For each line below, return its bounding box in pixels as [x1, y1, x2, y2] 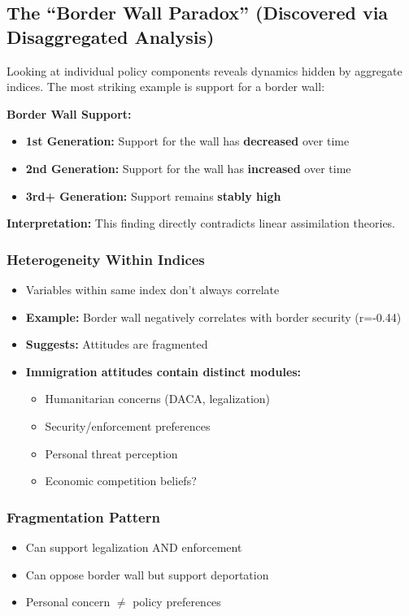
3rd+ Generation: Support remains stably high [25, 187, 281, 204]
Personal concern [25, 593, 111, 610]
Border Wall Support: [7, 105, 132, 122]
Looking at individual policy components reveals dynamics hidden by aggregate [7, 62, 402, 79]
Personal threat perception [45, 445, 178, 462]
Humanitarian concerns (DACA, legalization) [45, 390, 271, 407]
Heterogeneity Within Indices [7, 249, 205, 269]
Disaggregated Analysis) [7, 24, 215, 49]
